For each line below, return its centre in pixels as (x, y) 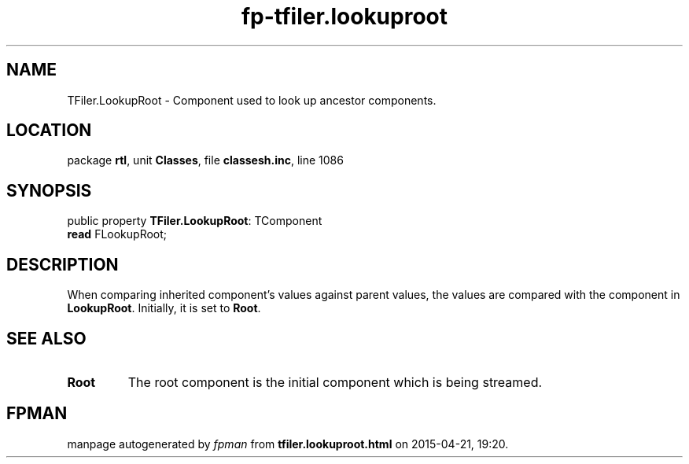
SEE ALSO (46, 338)
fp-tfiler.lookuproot (344, 17)
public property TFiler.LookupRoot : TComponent (195, 221)
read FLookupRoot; (117, 234)
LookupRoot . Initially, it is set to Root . (164, 308)
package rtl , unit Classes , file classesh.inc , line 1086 (205, 160)
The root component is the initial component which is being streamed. (335, 382)
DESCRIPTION (63, 264)
